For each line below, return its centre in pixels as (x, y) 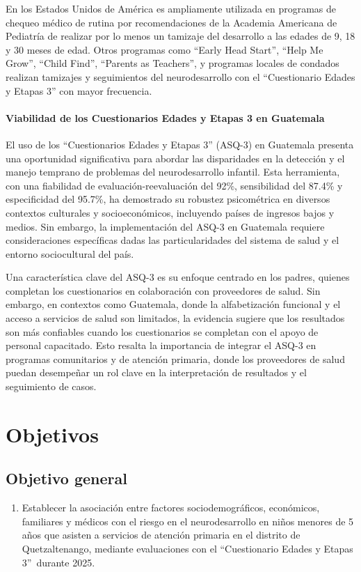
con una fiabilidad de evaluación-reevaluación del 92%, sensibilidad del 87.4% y (174, 185)
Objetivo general (66, 478)
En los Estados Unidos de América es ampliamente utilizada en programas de (171, 8)
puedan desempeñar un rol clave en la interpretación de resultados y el (156, 372)
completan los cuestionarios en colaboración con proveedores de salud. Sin (163, 290)
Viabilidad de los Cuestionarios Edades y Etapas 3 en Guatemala (165, 117)
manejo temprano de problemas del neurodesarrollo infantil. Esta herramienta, (173, 172)
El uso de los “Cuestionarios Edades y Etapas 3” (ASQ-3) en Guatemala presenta (180, 144)
